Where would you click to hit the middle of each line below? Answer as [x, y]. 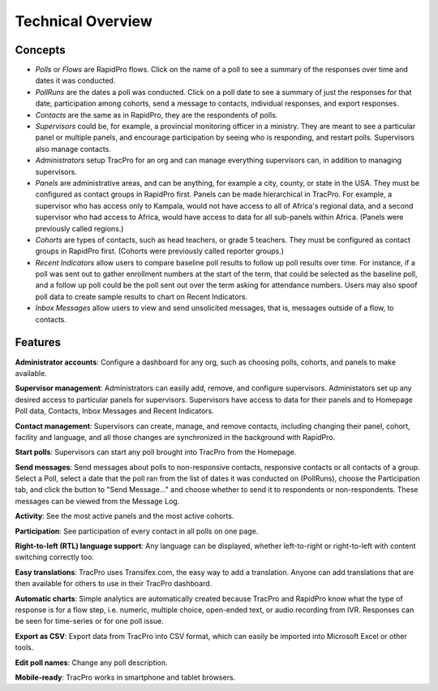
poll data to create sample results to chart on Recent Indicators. [141, 296]
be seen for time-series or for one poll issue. [89, 621]
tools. [24, 648]
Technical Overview [84, 21]
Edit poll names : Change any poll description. [91, 663]
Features [38, 342]
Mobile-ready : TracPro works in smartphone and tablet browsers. [125, 677]
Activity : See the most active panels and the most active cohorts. [125, 516]
